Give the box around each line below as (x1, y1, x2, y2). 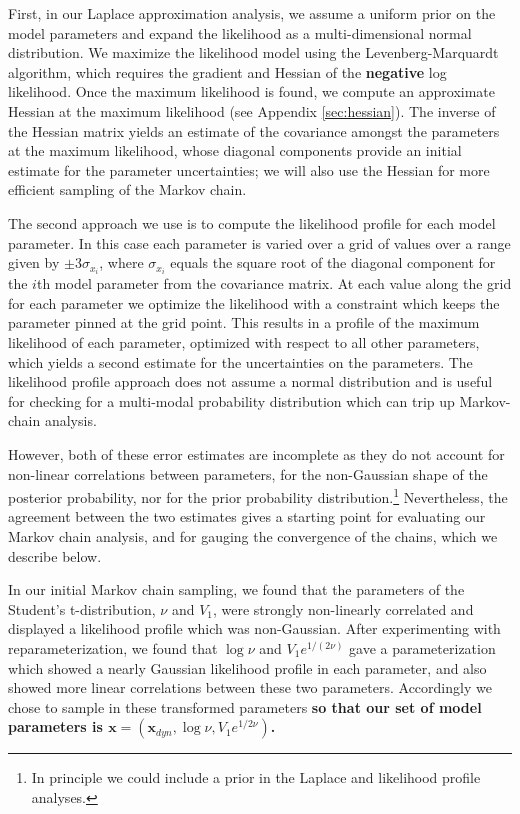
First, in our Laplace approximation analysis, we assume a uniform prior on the (8, 3, 496, 23)
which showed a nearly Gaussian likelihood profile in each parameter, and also (8, 657, 487, 678)
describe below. (8, 545, 102, 566)
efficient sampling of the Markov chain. (8, 179, 247, 200)
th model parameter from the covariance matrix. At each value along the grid (36, 273, 512, 294)
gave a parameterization (349, 637, 496, 658)
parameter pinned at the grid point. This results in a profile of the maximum (8, 312, 480, 333)
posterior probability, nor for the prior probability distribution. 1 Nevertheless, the (8, 484, 508, 507)
